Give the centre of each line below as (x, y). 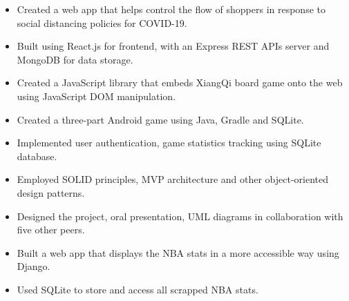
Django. (34, 266)
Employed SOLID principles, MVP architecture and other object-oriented (173, 179)
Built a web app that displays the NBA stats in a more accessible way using (178, 252)
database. (37, 156)
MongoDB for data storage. (75, 59)
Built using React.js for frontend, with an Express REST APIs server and (173, 46)
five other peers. (51, 230)
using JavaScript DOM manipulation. (96, 96)
